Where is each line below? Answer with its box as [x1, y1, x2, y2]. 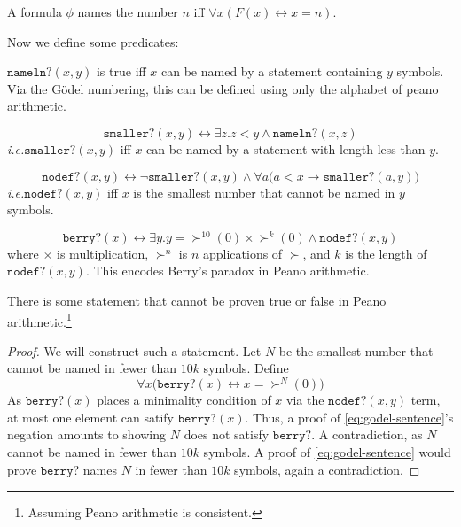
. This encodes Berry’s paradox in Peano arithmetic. [85, 261, 370, 280]
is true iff [96, 62, 146, 81]
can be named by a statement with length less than [146, 139, 426, 158]
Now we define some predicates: [7, 32, 179, 50]
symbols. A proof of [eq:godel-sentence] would [203, 442, 451, 461]
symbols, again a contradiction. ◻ [234, 460, 420, 478]
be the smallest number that [278, 341, 434, 360]
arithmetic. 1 [7, 309, 72, 330]
